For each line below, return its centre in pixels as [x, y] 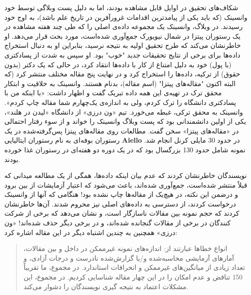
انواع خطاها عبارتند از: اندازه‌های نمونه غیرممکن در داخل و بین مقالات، [125, 248]
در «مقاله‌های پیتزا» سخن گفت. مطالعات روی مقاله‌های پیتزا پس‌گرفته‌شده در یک [122, 130]
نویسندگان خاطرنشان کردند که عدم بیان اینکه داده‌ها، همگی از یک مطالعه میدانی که [126, 175]
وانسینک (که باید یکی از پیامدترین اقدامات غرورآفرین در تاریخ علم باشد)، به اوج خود [126, 17]
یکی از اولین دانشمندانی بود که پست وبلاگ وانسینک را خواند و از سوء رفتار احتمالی [125, 121]
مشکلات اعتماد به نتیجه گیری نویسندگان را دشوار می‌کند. [106, 286]
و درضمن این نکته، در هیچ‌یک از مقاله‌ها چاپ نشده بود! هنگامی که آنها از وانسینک [121, 194]
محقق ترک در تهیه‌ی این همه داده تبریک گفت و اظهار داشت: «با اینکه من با [113, 93]
